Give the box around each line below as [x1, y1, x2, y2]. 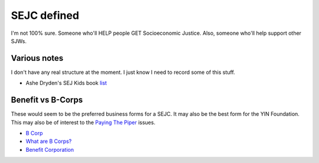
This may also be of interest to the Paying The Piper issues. [11, 119, 156, 126]
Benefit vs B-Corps [11, 95, 83, 105]
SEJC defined [11, 9, 80, 22]
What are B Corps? [25, 138, 72, 145]
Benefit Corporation [25, 146, 74, 153]
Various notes [11, 53, 64, 63]
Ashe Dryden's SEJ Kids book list [25, 80, 108, 87]
